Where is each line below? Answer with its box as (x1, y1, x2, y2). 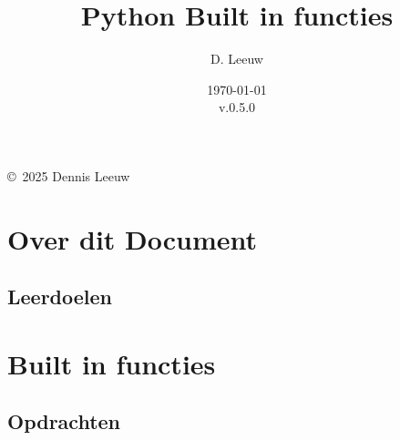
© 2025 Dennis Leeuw (7, 166, 130, 185)
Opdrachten (7, 407, 121, 435)
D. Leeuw (210, 49, 263, 68)
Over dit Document (7, 220, 258, 257)
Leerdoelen (7, 282, 113, 311)
